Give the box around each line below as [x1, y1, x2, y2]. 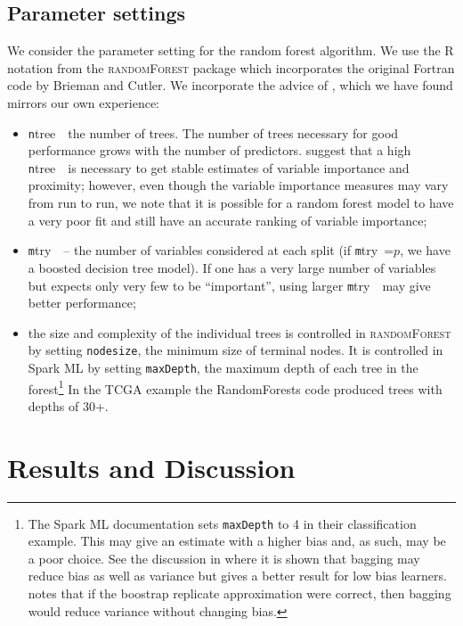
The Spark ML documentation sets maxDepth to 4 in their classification [28, 514, 417, 532]
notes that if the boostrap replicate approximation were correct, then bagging [28, 584, 451, 603]
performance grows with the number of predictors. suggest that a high [28, 141, 411, 160]
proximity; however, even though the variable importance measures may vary [28, 176, 449, 194]
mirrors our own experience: [7, 93, 159, 111]
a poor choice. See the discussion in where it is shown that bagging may [28, 548, 420, 567]
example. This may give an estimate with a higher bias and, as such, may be [28, 531, 446, 550]
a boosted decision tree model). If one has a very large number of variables [28, 258, 436, 276]
